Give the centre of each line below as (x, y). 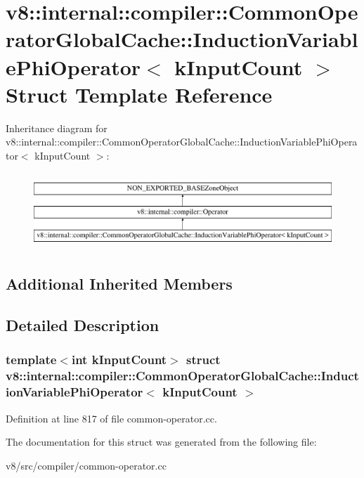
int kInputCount (119, 360)
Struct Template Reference (139, 94)
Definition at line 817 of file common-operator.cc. (111, 418)
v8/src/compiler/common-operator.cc (86, 465)
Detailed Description (83, 325)
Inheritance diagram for (57, 128)
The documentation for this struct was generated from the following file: (161, 442)
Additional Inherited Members (119, 284)
